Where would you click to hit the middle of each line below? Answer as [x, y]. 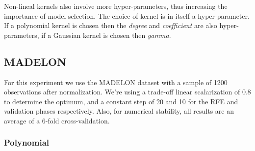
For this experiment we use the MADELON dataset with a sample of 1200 [116, 82]
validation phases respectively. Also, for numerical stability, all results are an [119, 111]
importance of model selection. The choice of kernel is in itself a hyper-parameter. [127, 15]
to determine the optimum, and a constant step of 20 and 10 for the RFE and [121, 101]
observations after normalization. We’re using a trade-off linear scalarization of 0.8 [127, 92]
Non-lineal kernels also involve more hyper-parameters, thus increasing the [116, 6]
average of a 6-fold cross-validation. [57, 120]
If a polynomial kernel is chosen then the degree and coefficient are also [111, 25]
